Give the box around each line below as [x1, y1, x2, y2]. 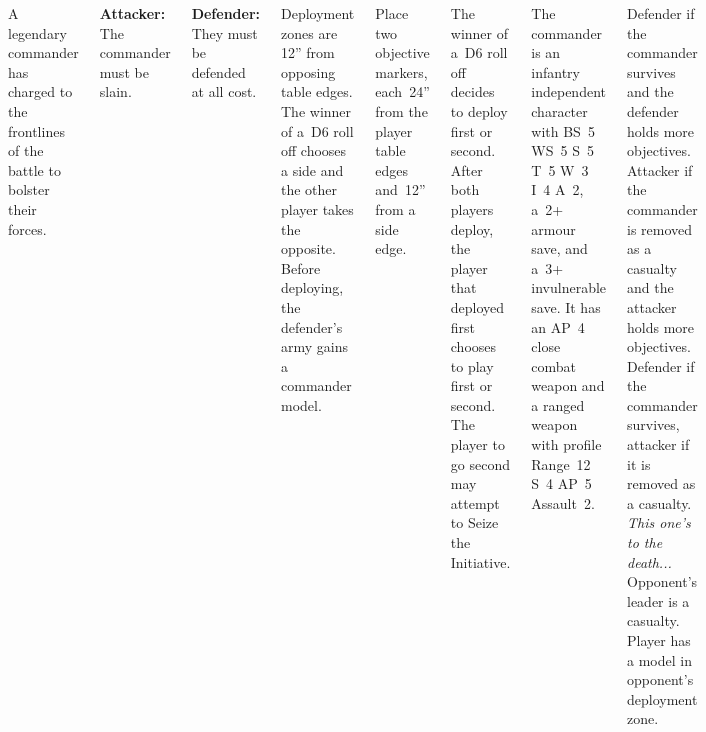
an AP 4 [531, 316, 585, 337]
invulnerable [531, 277, 607, 298]
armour [531, 218, 576, 239]
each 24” [375, 81, 430, 102]
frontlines [8, 120, 65, 141]
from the [375, 100, 428, 121]
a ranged [531, 394, 585, 415]
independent [531, 81, 606, 102]
